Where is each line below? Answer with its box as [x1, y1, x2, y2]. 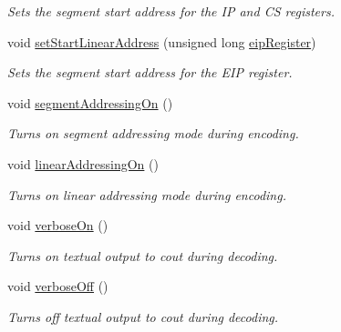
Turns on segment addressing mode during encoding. [7, 124, 299, 143]
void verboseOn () [7, 216, 108, 235]
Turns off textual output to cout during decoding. [7, 307, 279, 326]
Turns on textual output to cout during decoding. [7, 246, 278, 265]
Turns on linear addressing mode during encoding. [7, 185, 286, 204]
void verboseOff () [7, 277, 108, 296]
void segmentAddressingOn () [7, 93, 173, 112]
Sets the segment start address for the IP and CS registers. [7, 2, 335, 20]
